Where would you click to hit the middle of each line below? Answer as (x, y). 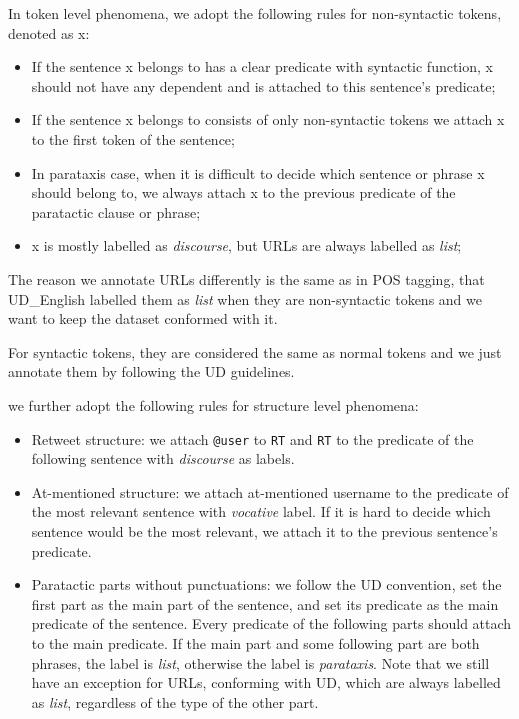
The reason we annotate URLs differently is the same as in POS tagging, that (246, 278)
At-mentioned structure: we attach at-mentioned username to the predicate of (270, 491)
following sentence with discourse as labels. (163, 458)
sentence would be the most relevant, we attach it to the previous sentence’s (264, 530)
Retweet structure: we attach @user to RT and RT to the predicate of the (252, 438)
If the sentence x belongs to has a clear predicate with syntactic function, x (262, 66)
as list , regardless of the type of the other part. (175, 701)
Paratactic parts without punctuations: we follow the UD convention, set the (266, 584)
